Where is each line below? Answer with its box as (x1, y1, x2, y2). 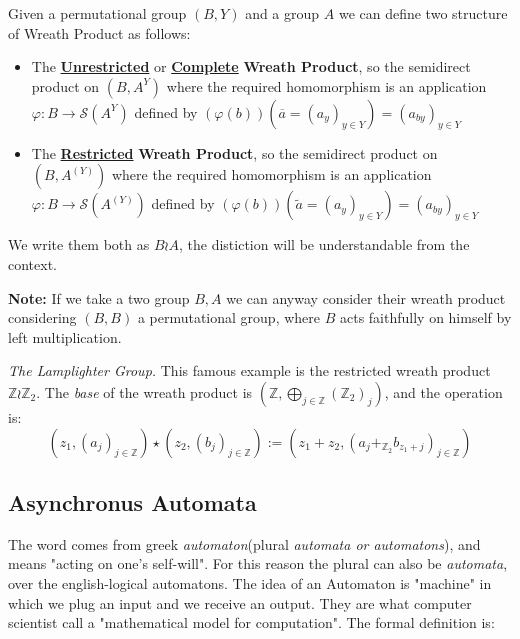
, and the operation (384, 381, 503, 402)
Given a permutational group (8, 3, 187, 23)
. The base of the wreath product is (36, 381, 253, 402)
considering (8, 307, 77, 328)
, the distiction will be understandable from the (179, 234, 470, 255)
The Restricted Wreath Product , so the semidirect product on (31, 142, 438, 163)
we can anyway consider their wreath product (226, 287, 506, 308)
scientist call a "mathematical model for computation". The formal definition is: (8, 612, 495, 633)
